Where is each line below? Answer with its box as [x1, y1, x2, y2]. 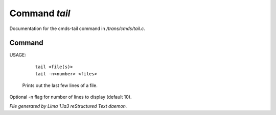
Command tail [9, 8, 71, 19]
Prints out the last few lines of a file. [22, 82, 98, 89]
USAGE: [9, 52, 27, 58]
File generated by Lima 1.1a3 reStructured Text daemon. [9, 103, 127, 109]
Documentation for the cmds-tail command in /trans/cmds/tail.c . [9, 25, 146, 32]
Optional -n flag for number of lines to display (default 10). [9, 94, 132, 100]
